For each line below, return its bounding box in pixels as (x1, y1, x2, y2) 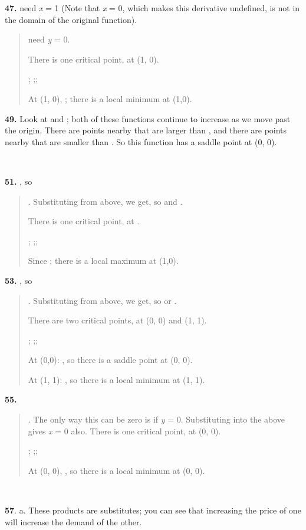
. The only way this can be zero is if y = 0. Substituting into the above (28, 413, 285, 426)
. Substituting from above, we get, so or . (28, 294, 177, 306)
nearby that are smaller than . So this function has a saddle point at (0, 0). (5, 135, 277, 148)
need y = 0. (28, 33, 70, 45)
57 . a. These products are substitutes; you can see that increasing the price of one (5, 504, 301, 516)
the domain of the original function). (5, 13, 137, 25)
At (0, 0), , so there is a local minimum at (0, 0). (28, 464, 205, 476)
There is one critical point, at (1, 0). (28, 53, 159, 65)
